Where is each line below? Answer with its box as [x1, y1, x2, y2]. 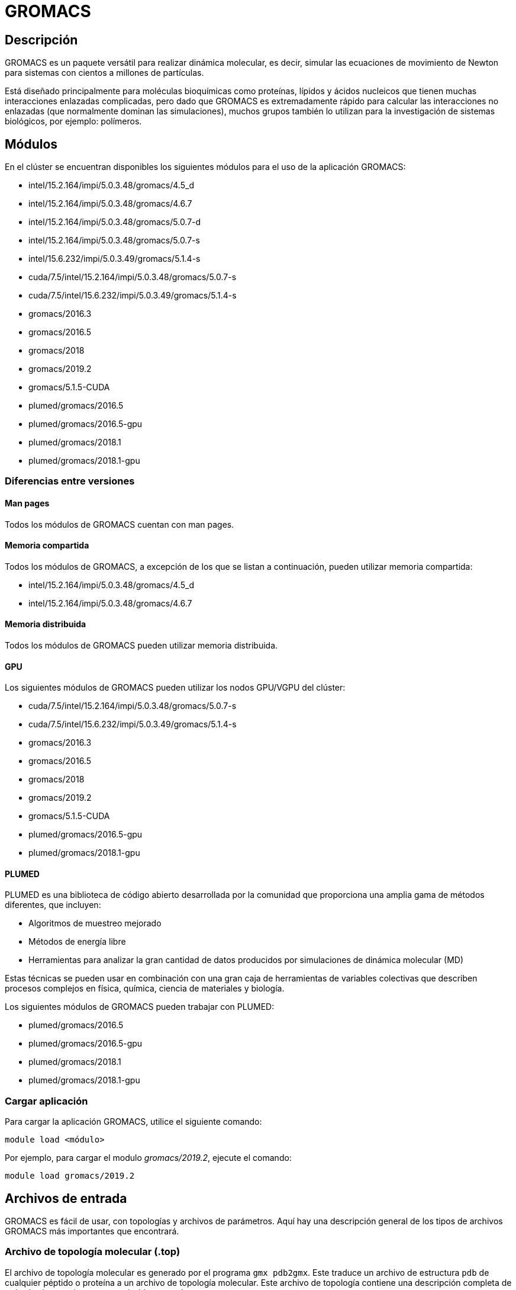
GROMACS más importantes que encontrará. [5, 1226, 179, 1237]
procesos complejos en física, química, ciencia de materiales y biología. [5, 983, 285, 994]
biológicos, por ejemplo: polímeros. [5, 116, 142, 127]
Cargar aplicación [5, 1095, 88, 1107]
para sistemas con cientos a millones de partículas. [5, 68, 204, 78]
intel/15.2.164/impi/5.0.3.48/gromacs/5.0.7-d [28, 217, 201, 227]
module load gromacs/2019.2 [5, 1171, 135, 1181]
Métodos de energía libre [28, 936, 126, 947]
